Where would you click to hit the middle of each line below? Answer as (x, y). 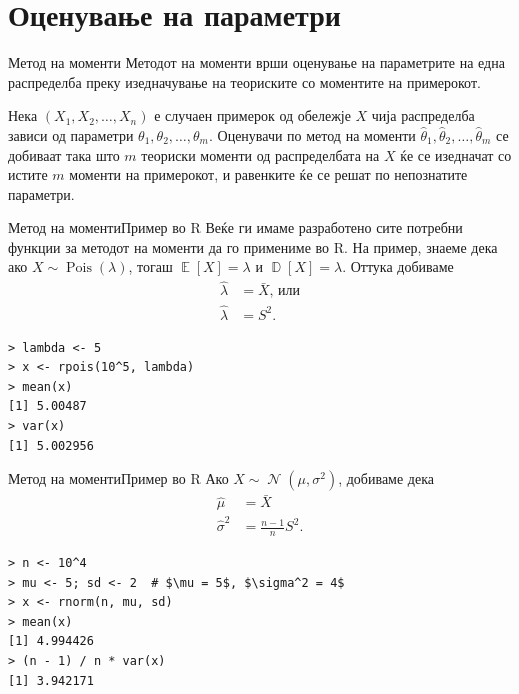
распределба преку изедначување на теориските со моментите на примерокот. (244, 81)
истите (28, 174)
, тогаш (150, 266)
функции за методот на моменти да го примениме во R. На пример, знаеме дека (253, 246)
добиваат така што (64, 154)
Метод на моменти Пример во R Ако (118, 478)
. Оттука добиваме (398, 266)
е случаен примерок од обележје (252, 115)
